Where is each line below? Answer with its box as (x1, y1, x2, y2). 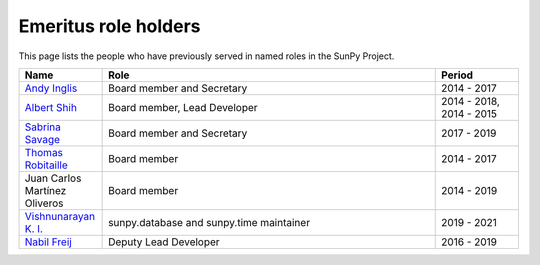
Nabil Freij (24, 235, 72, 249)
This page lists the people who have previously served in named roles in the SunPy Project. (18, 50, 395, 62)
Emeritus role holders (18, 15, 201, 37)
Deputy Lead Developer (108, 235, 220, 249)
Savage (24, 132, 60, 146)
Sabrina (24, 120, 62, 134)
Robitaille (24, 158, 69, 172)
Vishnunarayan (24, 209, 96, 223)
